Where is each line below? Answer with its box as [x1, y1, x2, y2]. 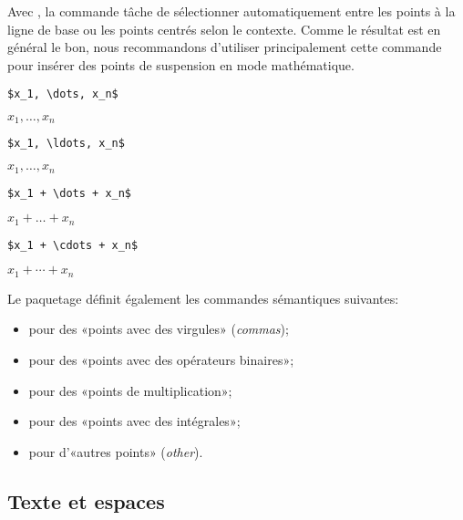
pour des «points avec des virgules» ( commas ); [28, 319, 289, 338]
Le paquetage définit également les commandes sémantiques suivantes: [7, 288, 399, 307]
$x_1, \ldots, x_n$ [7, 137, 125, 151]
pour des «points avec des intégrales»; [28, 411, 241, 431]
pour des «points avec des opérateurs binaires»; [28, 350, 294, 369]
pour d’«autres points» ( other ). [28, 442, 203, 461]
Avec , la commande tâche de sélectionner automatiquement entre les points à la [7, 2, 456, 20]
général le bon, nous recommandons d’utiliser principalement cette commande [7, 37, 442, 57]
